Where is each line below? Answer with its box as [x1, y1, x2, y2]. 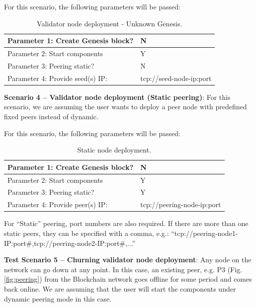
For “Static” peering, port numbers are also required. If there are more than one [4, 218, 249, 229]
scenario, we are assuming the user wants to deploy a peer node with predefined [4, 101, 247, 112]
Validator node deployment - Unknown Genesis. [37, 18, 182, 28]
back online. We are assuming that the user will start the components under [4, 283, 236, 294]
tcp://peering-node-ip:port [140, 199, 221, 210]
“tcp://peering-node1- [171, 228, 238, 238]
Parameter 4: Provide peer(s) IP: [7, 199, 108, 210]
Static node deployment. [77, 145, 152, 155]
